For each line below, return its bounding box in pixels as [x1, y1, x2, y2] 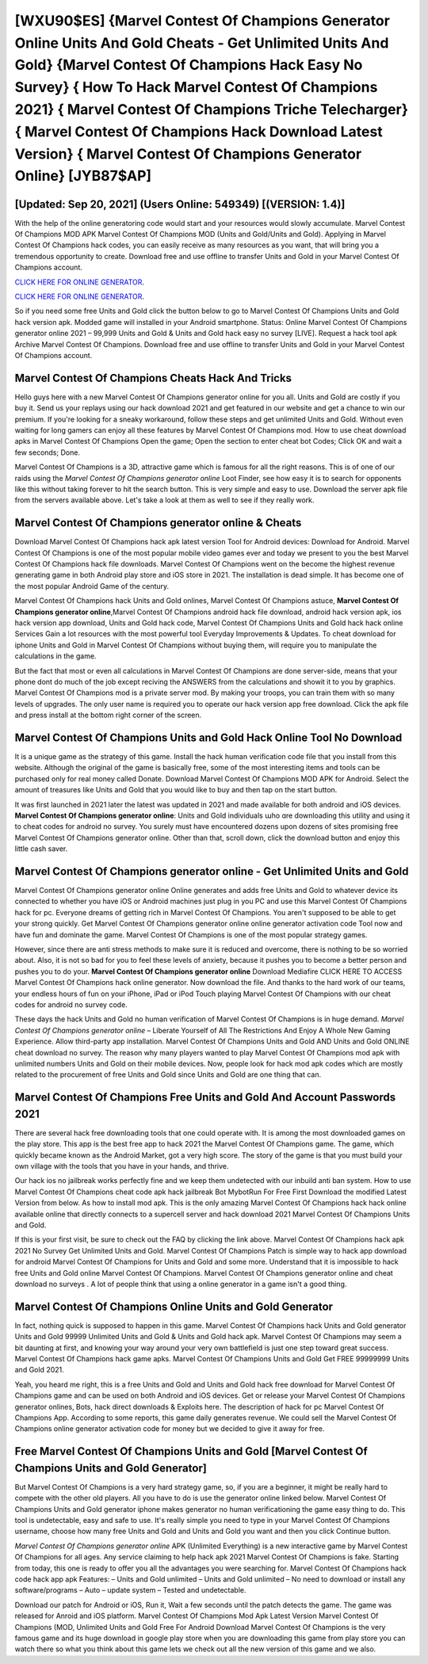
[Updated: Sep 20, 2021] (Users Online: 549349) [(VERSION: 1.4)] [14, 197, 346, 211]
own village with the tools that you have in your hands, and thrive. [14, 1161, 229, 1170]
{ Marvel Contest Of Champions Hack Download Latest [14, 123, 384, 140]
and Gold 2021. [14, 1365, 65, 1375]
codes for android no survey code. [14, 999, 128, 1009]
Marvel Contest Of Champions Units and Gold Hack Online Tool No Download [14, 731, 403, 744]
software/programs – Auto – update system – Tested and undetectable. [14, 1586, 246, 1595]
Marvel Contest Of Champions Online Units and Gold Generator [14, 1300, 333, 1313]
